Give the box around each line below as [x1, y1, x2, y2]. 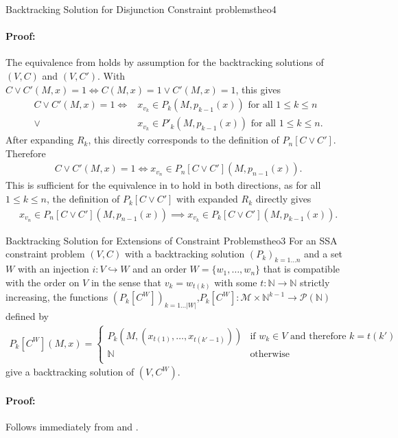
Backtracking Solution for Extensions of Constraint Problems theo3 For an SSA [5, 233, 338, 247]
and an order [132, 262, 187, 276]
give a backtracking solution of [5, 365, 134, 379]
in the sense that [91, 275, 161, 289]
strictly [300, 275, 330, 289]
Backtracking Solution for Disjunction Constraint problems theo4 [5, 2, 277, 16]
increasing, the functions [5, 290, 108, 304]
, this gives [235, 82, 281, 96]
